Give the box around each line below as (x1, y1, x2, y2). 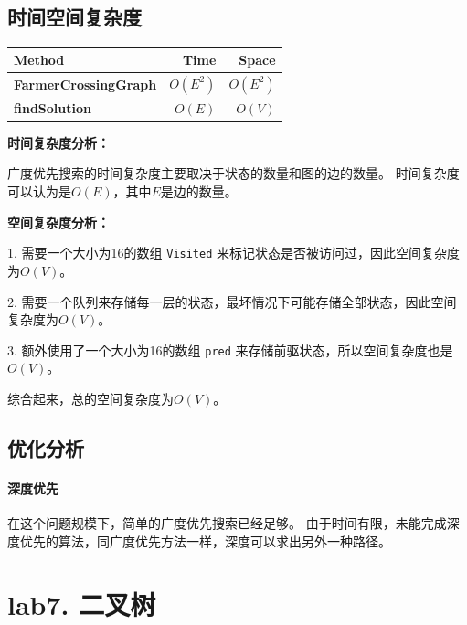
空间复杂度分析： (7, 212, 110, 231)
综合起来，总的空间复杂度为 (7, 388, 174, 408)
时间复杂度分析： (7, 132, 110, 152)
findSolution (14, 98, 91, 117)
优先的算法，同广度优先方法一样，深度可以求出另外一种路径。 (19, 531, 391, 550)
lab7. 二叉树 (7, 585, 156, 622)
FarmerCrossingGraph (14, 74, 157, 93)
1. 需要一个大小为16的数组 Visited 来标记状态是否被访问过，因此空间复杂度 (7, 243, 461, 262)
